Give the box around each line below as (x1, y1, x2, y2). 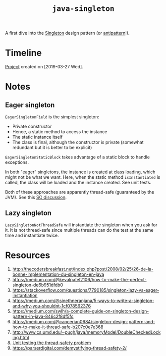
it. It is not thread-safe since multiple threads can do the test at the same (5, 227, 154, 233)
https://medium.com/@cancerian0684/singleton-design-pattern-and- (12, 318, 155, 324)
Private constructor (12, 123, 52, 130)
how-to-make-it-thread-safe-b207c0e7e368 (12, 324, 104, 330)
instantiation (12, 292, 38, 298)
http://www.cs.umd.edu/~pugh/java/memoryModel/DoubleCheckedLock (12, 329, 161, 335)
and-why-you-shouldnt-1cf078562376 (12, 303, 91, 308)
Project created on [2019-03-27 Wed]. (5, 64, 83, 70)
